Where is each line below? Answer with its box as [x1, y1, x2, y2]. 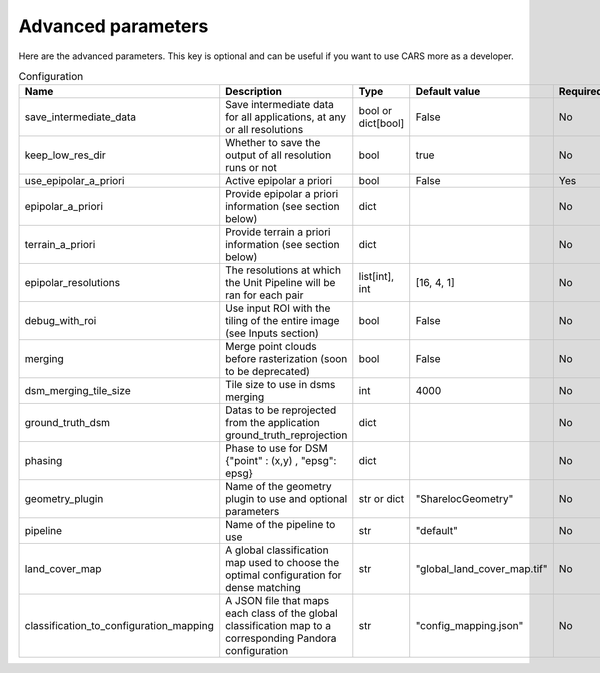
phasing [24, 454, 63, 468]
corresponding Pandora [225, 631, 337, 645]
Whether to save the [225, 136, 321, 150]
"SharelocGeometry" [415, 492, 514, 506]
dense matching [225, 581, 302, 595]
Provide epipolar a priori [225, 187, 339, 201]
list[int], [358, 270, 395, 284]
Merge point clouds [225, 340, 317, 354]
